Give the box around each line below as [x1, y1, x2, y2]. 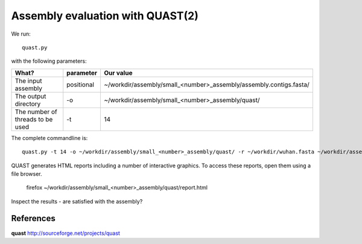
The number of [14, 108, 57, 116]
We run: [11, 30, 31, 37]
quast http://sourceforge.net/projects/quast [11, 230, 121, 237]
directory [14, 100, 41, 108]
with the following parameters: [11, 57, 87, 65]
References [11, 213, 56, 223]
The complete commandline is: [11, 134, 88, 141]
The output [14, 92, 46, 100]
